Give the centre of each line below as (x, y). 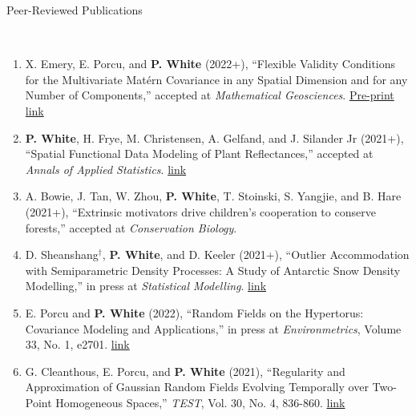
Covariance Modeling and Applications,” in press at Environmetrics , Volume (213, 328)
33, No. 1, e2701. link (77, 344)
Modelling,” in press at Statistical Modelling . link (146, 286)
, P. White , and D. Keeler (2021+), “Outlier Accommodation (256, 254)
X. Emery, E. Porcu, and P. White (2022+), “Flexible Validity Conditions (210, 64)
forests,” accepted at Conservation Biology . (131, 227)
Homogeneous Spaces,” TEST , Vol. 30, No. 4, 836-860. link (200, 402)
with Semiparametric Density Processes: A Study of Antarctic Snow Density (213, 270)
